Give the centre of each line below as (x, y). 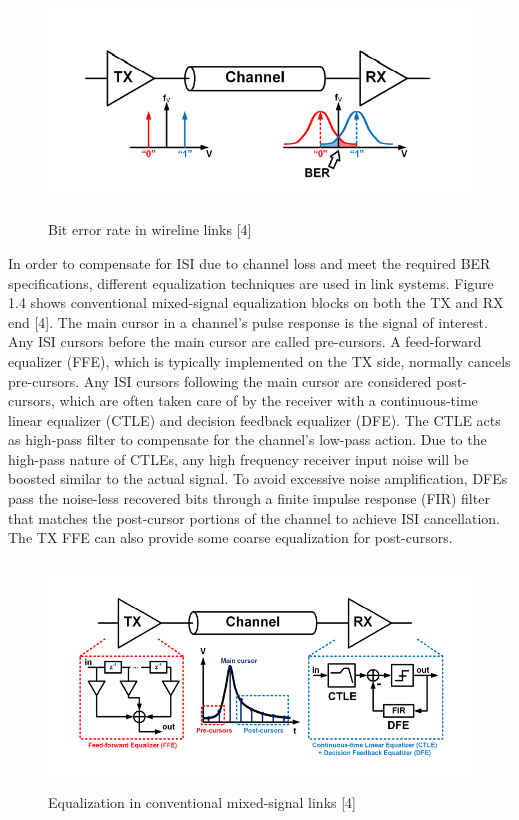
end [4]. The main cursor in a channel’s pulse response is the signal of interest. (248, 321)
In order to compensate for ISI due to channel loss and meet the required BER (249, 262)
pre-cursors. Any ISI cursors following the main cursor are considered (220, 380)
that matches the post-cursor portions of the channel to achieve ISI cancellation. (254, 517)
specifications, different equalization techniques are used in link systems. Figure (251, 282)
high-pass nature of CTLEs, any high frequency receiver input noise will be (238, 458)
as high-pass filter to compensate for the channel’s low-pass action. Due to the (247, 439)
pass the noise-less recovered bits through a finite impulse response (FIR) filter (249, 498)
